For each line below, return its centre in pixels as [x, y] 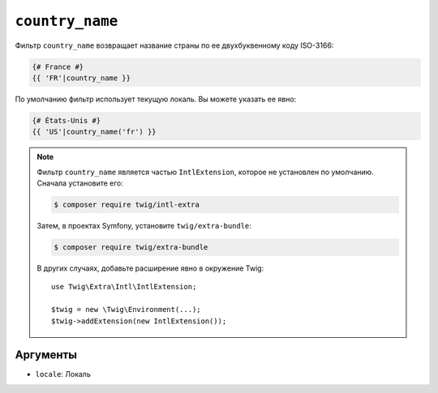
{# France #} [58, 66]
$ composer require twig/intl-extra [127, 205]
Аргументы [46, 355]
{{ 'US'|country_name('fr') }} [94, 132]
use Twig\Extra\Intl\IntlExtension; [124, 287]
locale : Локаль [63, 374]
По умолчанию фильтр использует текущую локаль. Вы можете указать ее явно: [156, 99]
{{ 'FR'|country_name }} [82, 78]
